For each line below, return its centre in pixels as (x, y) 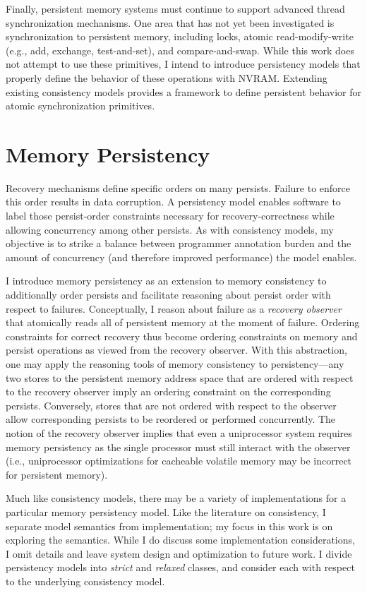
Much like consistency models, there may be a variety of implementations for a (176, 498)
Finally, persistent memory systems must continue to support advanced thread (175, 8)
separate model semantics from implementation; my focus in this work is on (169, 526)
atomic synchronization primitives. (80, 106)
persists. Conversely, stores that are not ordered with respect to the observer (171, 405)
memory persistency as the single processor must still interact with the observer (178, 447)
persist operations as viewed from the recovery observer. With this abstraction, (176, 350)
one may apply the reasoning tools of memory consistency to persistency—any (175, 364)
